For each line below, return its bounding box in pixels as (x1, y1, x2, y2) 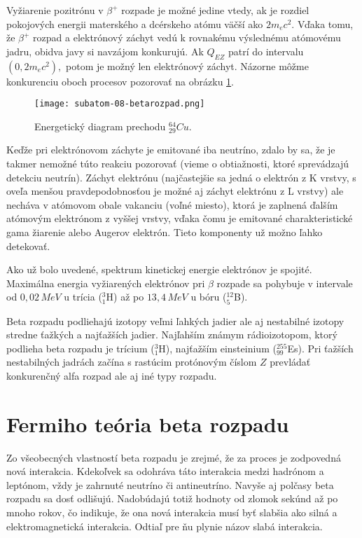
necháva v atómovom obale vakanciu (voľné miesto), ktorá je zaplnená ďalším (6, 197, 338, 212)
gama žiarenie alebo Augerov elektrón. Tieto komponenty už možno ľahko (6, 224, 323, 239)
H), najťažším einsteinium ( (158, 340, 277, 355)
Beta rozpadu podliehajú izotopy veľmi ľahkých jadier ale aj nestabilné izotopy (6, 313, 344, 328)
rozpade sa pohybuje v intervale (216, 275, 353, 290)
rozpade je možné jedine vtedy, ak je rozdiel (121, 3, 309, 17)
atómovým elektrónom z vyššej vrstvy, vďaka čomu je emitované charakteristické (6, 211, 353, 226)
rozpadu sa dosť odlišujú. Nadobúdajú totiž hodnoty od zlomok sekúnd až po (6, 491, 338, 506)
